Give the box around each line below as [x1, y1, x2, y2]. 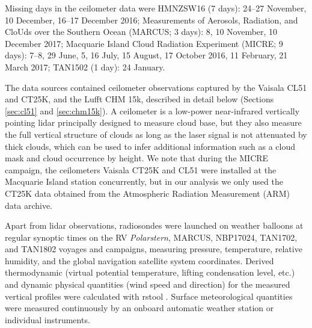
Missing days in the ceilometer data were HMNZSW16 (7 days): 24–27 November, [5, 2, 307, 14]
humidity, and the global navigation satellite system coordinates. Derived [5, 254, 274, 267]
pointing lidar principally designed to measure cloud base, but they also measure [5, 116, 302, 129]
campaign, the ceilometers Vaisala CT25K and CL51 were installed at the [5, 163, 277, 176]
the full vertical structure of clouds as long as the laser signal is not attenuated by [5, 128, 307, 140]
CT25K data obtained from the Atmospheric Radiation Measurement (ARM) [5, 187, 290, 199]
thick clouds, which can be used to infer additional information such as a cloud [5, 140, 296, 152]
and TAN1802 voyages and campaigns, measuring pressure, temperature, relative [5, 243, 302, 255]
